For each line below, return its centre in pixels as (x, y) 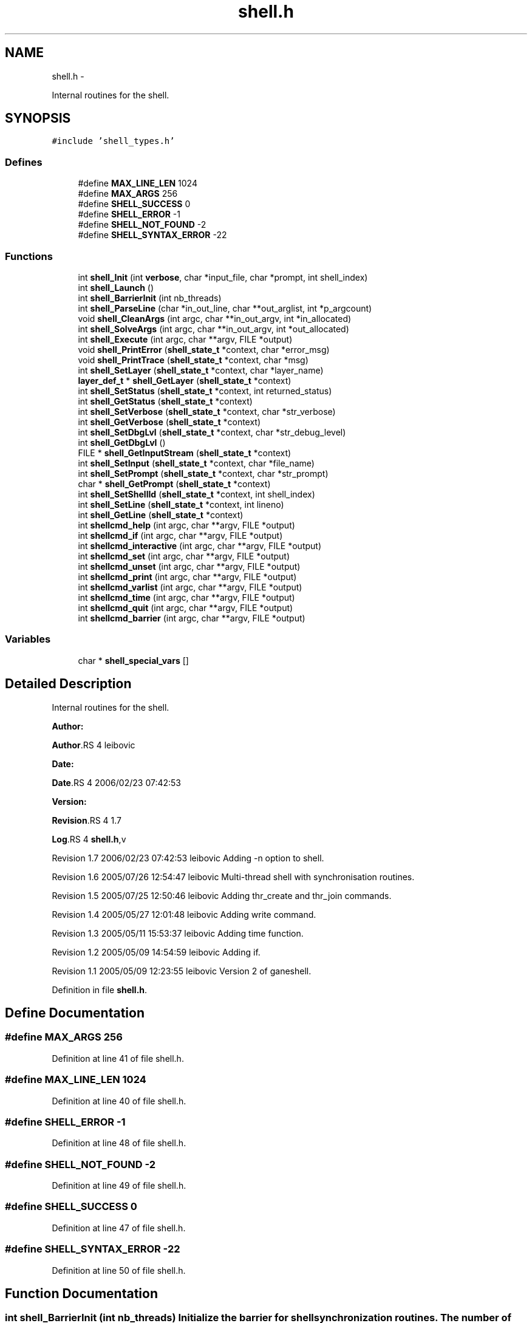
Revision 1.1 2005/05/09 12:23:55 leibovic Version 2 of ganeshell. (182, 971)
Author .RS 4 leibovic (94, 745)
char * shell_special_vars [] (133, 660)
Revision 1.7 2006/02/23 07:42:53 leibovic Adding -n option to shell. (188, 858)
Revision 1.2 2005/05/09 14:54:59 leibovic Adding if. (156, 952)
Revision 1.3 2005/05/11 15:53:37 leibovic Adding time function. (178, 933)
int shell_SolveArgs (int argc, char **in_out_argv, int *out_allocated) (213, 329)
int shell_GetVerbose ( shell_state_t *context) (169, 422)
